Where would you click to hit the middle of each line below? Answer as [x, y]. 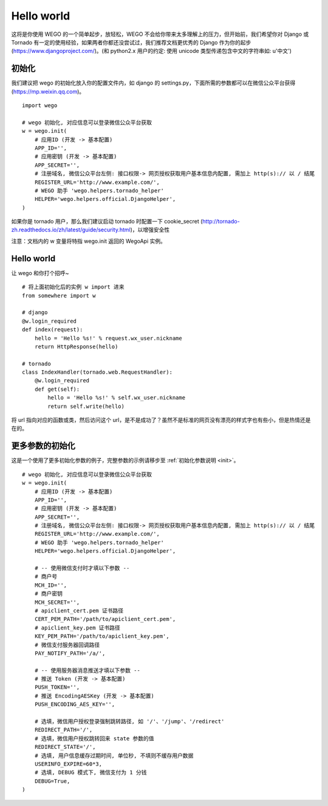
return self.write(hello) [86, 406]
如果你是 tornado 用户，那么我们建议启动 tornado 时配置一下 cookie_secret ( [107, 222]
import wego [40, 106]
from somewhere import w [59, 296]
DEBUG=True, [52, 781]
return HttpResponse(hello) [76, 346]
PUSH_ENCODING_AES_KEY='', [75, 704]
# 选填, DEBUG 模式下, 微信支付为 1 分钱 [91, 773]
